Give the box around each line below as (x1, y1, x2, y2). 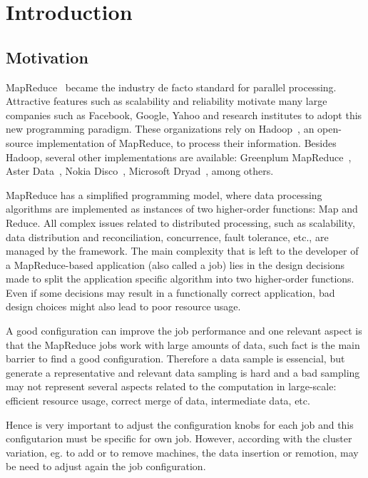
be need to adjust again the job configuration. (6, 459, 206, 474)
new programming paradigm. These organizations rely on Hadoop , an (6, 121, 315, 136)
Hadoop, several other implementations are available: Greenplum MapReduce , (6, 149, 352, 164)
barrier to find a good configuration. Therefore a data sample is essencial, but (6, 351, 345, 366)
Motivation (6, 46, 88, 68)
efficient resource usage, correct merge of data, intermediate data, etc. (6, 393, 310, 408)
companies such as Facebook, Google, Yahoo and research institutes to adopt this (6, 107, 362, 122)
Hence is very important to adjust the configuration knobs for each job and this (6, 417, 354, 432)
